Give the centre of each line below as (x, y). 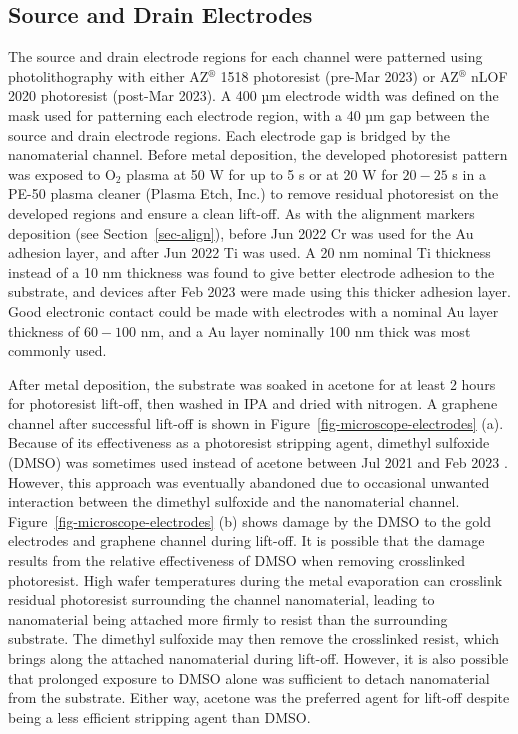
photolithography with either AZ (108, 75)
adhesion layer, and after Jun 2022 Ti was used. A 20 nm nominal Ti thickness (249, 252)
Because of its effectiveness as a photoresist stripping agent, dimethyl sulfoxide (249, 442)
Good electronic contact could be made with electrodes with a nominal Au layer (253, 310)
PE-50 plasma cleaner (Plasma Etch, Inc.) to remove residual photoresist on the (253, 193)
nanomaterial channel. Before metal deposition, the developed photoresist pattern (258, 154)
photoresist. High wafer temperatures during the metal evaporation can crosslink (255, 579)
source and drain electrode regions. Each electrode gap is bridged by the (229, 134)
